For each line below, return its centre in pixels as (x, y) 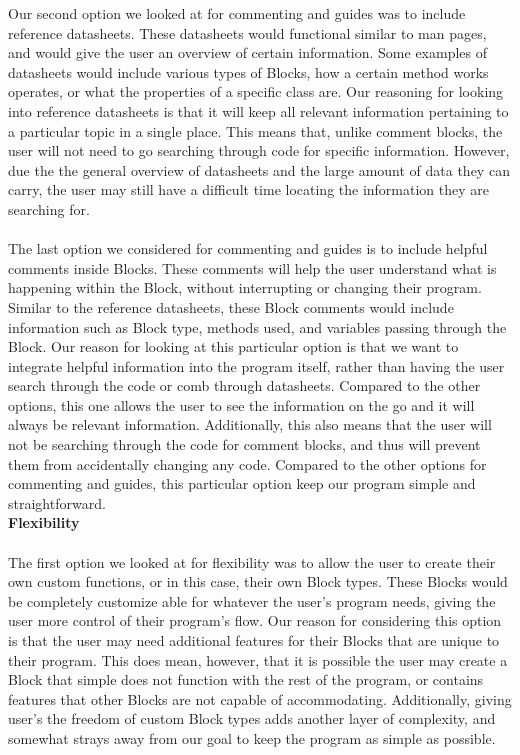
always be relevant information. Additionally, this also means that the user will (250, 424)
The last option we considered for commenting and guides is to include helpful (248, 248)
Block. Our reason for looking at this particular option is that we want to (233, 346)
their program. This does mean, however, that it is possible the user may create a (258, 659)
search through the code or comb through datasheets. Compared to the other (244, 385)
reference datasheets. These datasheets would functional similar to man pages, (247, 32)
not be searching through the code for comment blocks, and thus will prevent (244, 444)
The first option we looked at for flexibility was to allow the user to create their (252, 561)
